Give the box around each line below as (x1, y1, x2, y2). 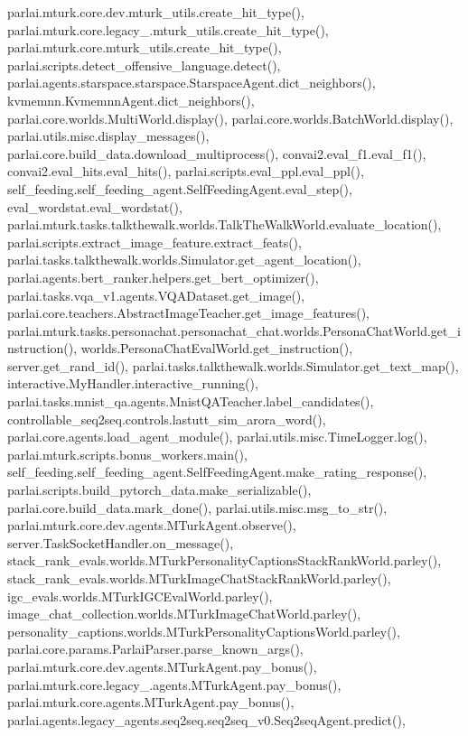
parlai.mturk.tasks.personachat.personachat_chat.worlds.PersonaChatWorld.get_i (7, 321, 461, 340)
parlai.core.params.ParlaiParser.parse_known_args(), (7, 639, 304, 658)
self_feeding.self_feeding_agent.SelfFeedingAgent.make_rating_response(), (7, 462, 427, 481)
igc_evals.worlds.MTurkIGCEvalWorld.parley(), (7, 586, 273, 605)
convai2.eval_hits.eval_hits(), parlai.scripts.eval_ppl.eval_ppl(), (7, 162, 364, 181)
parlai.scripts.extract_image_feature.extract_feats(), (7, 232, 302, 251)
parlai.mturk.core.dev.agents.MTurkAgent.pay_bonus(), (7, 657, 317, 675)
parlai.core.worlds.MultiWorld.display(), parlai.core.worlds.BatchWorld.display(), (7, 108, 454, 127)
